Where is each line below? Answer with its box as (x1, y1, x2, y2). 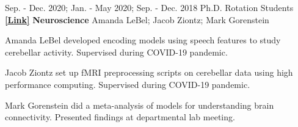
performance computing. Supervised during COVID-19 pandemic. (5, 78, 250, 90)
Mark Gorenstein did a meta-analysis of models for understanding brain (5, 98, 274, 111)
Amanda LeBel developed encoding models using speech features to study (5, 34, 281, 46)
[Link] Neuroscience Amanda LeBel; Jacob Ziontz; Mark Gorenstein (5, 13, 269, 26)
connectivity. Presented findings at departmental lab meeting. (5, 111, 235, 123)
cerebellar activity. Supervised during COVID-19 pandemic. (5, 45, 228, 58)
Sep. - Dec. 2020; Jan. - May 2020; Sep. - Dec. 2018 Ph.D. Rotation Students (5, 1, 294, 13)
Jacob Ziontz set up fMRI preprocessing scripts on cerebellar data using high (5, 66, 293, 79)
